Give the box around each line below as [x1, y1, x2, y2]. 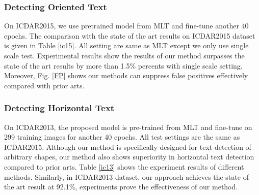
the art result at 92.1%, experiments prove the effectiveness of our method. [4, 181, 238, 192]
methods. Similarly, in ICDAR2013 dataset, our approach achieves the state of [4, 171, 249, 182]
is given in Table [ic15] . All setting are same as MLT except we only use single [4, 40, 249, 51]
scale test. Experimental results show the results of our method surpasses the [4, 50, 245, 60]
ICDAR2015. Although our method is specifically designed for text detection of [4, 141, 251, 152]
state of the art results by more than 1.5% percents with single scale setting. [4, 60, 243, 71]
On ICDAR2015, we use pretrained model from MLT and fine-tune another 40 [4, 20, 249, 31]
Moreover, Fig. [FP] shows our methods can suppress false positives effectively [4, 70, 248, 81]
